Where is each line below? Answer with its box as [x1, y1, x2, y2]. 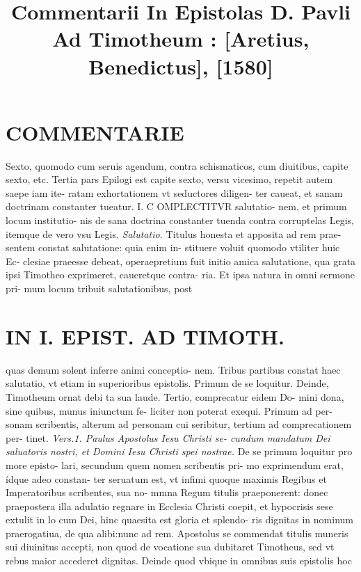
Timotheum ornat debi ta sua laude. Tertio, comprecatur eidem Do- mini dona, [6, 389, 344, 404]
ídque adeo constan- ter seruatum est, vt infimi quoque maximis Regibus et [6, 471, 327, 486]
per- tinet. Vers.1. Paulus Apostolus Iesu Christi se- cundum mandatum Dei [6, 430, 330, 445]
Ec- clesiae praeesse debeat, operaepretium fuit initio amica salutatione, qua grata [6, 253, 356, 268]
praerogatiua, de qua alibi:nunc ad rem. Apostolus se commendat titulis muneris [6, 525, 348, 540]
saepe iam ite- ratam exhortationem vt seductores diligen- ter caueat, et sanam [6, 185, 343, 200]
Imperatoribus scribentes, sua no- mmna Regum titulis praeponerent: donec [6, 485, 328, 500]
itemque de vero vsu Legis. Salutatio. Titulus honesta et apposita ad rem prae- [6, 226, 342, 241]
